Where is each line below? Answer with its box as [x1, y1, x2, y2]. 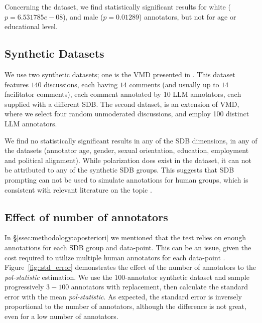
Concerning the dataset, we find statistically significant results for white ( [5, 2, 231, 12]
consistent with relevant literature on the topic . [5, 184, 152, 195]
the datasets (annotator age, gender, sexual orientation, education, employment [5, 145, 249, 155]
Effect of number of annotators [5, 209, 168, 224]
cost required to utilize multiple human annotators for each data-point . [5, 252, 225, 262]
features [5, 79, 29, 89]
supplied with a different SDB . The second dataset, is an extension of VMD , [5, 98, 239, 109]
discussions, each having [44, 79, 118, 89]
